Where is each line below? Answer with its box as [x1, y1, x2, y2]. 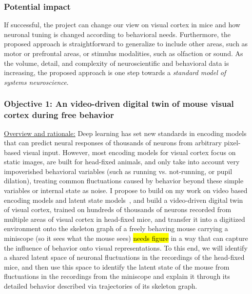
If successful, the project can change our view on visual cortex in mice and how [4, 20, 240, 30]
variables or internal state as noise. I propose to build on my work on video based [4, 185, 248, 196]
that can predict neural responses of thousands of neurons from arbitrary [4, 137, 222, 148]
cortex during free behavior [4, 109, 114, 121]
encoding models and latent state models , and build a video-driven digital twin [4, 195, 243, 205]
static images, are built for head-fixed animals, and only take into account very [4, 157, 240, 167]
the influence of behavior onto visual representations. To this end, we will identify [4, 242, 248, 253]
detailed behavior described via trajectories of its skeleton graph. [4, 281, 197, 291]
